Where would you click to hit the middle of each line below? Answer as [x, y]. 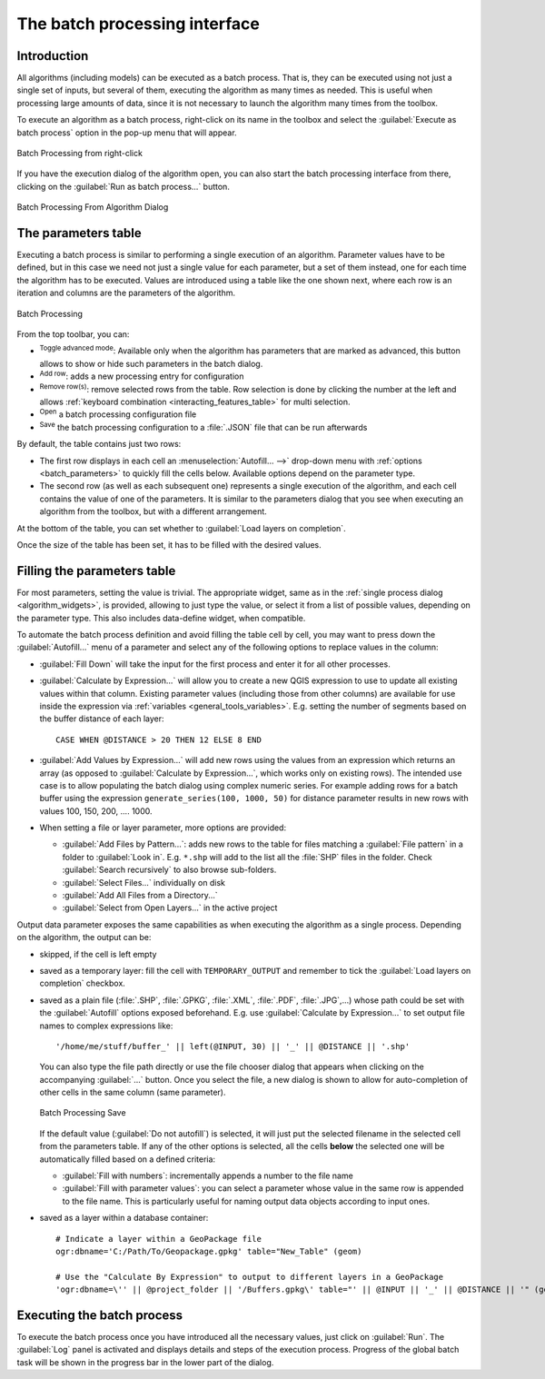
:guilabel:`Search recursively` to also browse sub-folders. [169, 870]
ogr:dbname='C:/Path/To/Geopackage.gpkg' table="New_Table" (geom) [209, 1251]
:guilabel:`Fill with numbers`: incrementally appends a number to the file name [208, 1176]
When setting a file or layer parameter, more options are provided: [163, 828]
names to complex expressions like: [106, 1026]
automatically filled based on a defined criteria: [128, 1159]
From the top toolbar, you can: [73, 334]
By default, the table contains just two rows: [99, 444]
